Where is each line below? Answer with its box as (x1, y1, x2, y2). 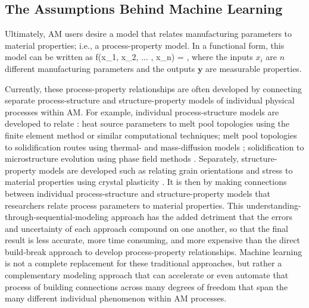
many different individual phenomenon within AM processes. (5, 292, 227, 304)
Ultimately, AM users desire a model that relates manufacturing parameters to (5, 27, 292, 40)
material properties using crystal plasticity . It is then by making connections (5, 175, 287, 188)
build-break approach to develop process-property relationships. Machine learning (5, 245, 302, 257)
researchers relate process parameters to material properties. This (5, 199, 244, 211)
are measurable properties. (205, 62, 302, 74)
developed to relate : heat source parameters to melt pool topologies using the (5, 117, 289, 130)
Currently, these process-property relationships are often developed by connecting (5, 82, 302, 95)
